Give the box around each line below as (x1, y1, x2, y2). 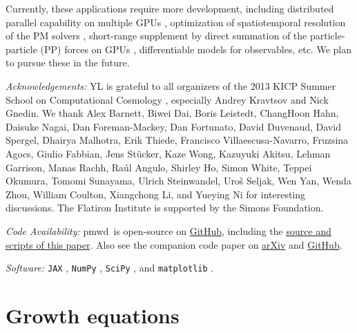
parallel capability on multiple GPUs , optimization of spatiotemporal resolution (6, 15, 346, 29)
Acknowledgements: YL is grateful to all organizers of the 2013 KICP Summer (6, 78, 336, 93)
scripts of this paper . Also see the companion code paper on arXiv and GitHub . (6, 237, 342, 251)
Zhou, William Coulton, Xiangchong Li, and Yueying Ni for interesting (6, 187, 306, 201)
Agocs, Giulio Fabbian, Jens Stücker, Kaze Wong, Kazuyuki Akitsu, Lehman (6, 146, 331, 160)
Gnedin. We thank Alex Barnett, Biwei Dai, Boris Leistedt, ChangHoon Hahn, (6, 106, 339, 120)
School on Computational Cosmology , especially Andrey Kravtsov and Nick (6, 92, 329, 106)
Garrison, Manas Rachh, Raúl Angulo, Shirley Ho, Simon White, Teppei (6, 160, 312, 174)
